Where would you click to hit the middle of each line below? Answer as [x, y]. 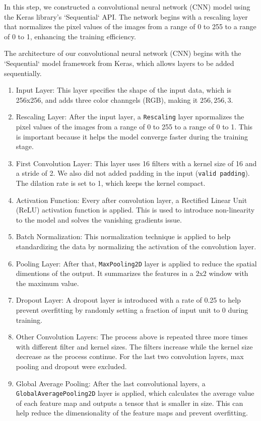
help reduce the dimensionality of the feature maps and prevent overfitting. [132, 413]
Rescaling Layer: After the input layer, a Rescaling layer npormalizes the [130, 117]
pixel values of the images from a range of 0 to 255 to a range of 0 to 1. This [134, 126]
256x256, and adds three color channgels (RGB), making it [107, 99]
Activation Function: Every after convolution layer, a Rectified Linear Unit [132, 200]
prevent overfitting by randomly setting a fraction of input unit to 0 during [132, 310]
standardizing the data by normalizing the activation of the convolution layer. [136, 246]
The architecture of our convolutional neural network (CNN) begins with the [123, 53]
